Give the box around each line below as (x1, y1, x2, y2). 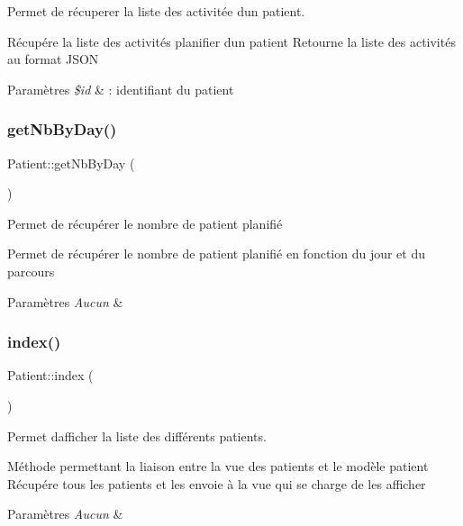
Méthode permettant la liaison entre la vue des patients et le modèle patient (7, 457, 429, 476)
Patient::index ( (7, 366, 94, 385)
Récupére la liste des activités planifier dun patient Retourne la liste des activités (7, 32, 456, 50)
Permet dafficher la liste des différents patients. (7, 426, 267, 445)
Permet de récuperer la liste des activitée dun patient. (7, 2, 305, 20)
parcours (7, 261, 55, 280)
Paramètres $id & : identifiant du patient (7, 79, 234, 98)
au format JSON (7, 50, 99, 68)
